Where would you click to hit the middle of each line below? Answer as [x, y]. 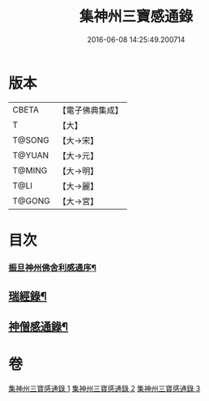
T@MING [30, 170]
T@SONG [31, 140]
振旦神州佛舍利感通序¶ [53, 267]
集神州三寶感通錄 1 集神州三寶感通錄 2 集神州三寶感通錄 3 [104, 388]
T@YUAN [31, 155]
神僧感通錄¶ [38, 326]
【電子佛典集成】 [90, 110]
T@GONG [31, 201]
